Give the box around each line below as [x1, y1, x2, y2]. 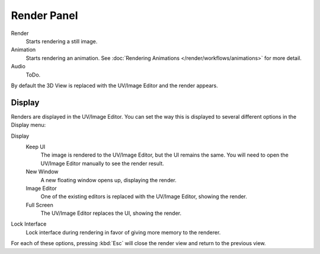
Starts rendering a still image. [25, 37, 98, 45]
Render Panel [11, 9, 78, 22]
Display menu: [11, 122, 46, 129]
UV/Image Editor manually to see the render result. [40, 160, 164, 167]
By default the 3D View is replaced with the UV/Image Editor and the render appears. [11, 82, 219, 89]
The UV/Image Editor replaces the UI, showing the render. [40, 209, 182, 217]
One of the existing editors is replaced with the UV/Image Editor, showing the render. [40, 193, 247, 200]
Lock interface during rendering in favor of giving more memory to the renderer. [25, 228, 221, 236]
